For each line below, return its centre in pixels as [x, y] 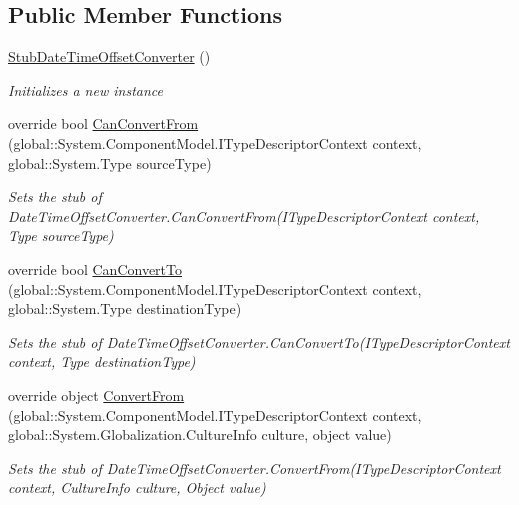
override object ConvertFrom [96, 394]
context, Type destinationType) [102, 361]
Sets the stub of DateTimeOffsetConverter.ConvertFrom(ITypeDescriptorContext [254, 467]
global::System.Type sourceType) [110, 162]
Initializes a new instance [85, 89]
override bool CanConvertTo [95, 268]
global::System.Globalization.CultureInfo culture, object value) [200, 434]
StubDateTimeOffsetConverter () [109, 56]
